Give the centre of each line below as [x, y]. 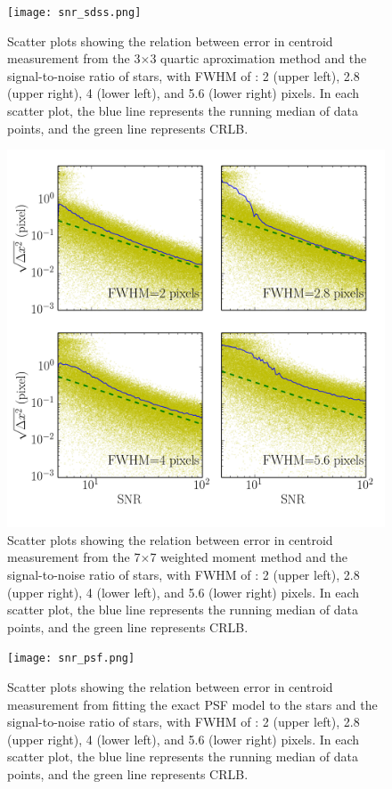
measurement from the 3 [74, 58]
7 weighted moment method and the [249, 557]
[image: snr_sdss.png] [74, 12]
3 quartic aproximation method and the [258, 58]
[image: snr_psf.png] [71, 659]
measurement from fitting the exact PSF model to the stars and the [192, 704]
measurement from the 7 [74, 557]
